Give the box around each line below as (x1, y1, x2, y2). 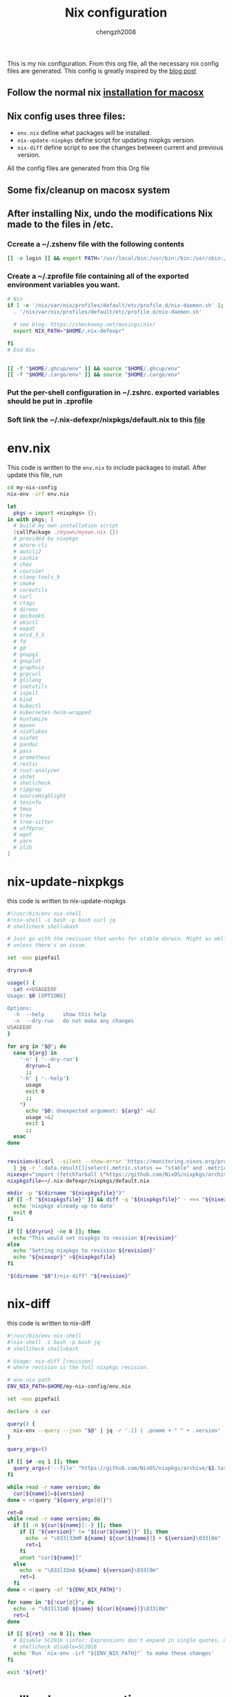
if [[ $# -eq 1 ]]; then (7, 1458, 79, 1465)
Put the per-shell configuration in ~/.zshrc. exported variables (7, 388, 220, 397)
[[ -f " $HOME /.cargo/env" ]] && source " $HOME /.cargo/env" (7, 372, 181, 379)
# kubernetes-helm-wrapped (13, 709, 91, 716)
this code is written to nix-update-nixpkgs (7, 896, 126, 905)
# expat (13, 625, 36, 633)
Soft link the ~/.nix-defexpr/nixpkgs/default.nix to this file (7, 415, 206, 425)
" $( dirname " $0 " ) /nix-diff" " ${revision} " (7, 1273, 131, 1280)
